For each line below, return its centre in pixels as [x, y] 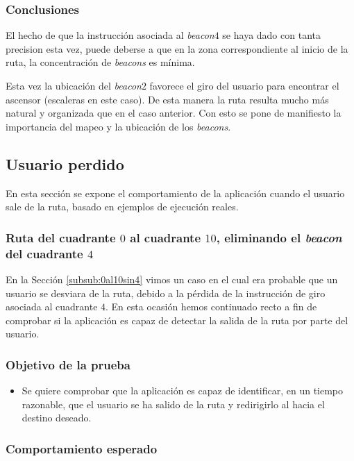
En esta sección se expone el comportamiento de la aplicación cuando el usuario [175, 193]
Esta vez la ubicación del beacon [74, 85]
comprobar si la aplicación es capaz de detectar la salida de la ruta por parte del [177, 320]
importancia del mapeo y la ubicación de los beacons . [118, 126]
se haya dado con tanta [271, 35]
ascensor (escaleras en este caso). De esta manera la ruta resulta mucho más [167, 99]
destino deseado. [57, 418]
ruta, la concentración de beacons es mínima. [100, 62]
